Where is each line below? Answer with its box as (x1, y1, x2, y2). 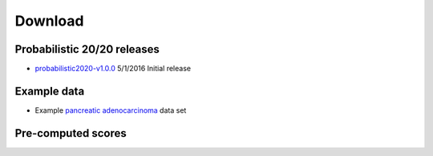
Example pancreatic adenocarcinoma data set (34, 105, 187, 115)
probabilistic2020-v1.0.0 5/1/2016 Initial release (34, 64, 192, 74)
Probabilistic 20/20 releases (14, 42, 160, 56)
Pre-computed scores (14, 126, 127, 140)
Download (14, 12, 84, 30)
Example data (14, 84, 85, 98)
